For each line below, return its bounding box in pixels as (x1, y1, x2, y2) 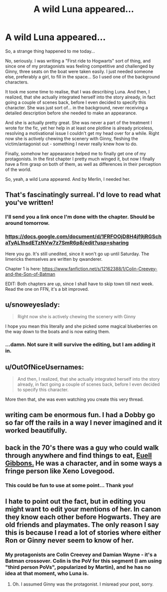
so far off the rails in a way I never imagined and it (5, 419, 162, 427)
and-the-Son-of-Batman (5, 271, 56, 277)
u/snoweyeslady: (5, 300, 60, 309)
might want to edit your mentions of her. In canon (5, 505, 161, 514)
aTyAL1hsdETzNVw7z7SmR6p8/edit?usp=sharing (5, 239, 129, 246)
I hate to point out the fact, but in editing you (5, 497, 146, 506)
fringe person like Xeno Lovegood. (5, 467, 115, 475)
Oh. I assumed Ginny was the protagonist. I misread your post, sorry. (12, 581, 154, 588)
